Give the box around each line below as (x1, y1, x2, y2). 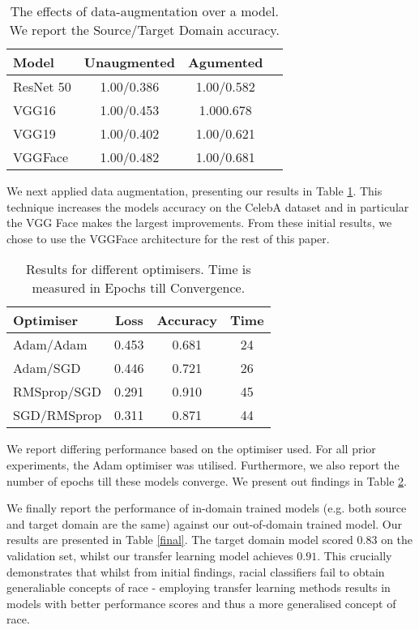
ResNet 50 (13, 77, 71, 96)
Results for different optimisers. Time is (25, 259, 251, 279)
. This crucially (317, 546, 392, 564)
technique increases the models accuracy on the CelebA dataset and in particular (6, 198, 409, 215)
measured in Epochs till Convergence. (32, 278, 246, 298)
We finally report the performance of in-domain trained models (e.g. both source (6, 499, 407, 516)
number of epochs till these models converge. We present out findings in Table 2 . (6, 472, 408, 489)
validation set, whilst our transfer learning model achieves (6, 546, 293, 564)
